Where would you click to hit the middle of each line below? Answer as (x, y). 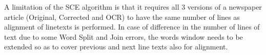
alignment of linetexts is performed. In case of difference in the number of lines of (132, 27)
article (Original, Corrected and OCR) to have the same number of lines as (122, 17)
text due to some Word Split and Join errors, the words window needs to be (124, 36)
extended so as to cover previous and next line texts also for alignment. (116, 47)
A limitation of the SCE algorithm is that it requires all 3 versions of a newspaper (133, 7)
